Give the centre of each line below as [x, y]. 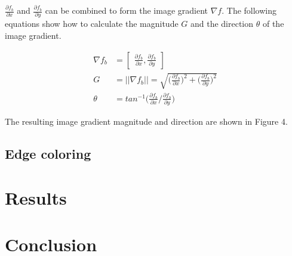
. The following [249, 10]
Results [36, 197]
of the [273, 24]
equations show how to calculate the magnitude [92, 24]
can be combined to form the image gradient [127, 10]
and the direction [222, 24]
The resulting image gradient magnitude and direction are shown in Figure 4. [146, 121]
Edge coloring [48, 154]
